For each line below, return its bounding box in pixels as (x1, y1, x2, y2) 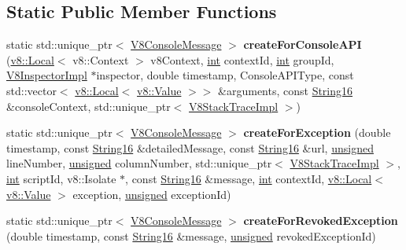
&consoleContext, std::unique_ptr (6, 97, 171, 114)
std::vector (6, 82, 57, 98)
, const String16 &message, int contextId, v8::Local (125, 170, 372, 186)
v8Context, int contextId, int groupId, (150, 51, 334, 68)
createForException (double (243, 124, 391, 141)
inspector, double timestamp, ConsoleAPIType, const (96, 67, 354, 83)
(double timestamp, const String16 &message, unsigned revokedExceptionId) (6, 227, 376, 244)
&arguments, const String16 (218, 82, 353, 98)
